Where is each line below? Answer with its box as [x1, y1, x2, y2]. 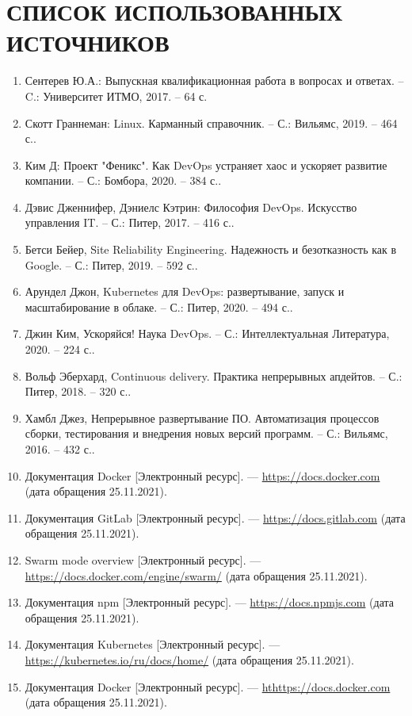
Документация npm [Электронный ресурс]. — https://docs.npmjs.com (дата [25, 594, 394, 611]
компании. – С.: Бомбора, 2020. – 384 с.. [25, 172, 222, 189]
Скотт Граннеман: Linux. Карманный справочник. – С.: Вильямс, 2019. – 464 [25, 114, 398, 131]
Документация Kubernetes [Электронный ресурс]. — [25, 636, 280, 653]
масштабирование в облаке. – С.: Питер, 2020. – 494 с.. [25, 298, 293, 315]
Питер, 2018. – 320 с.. [25, 383, 132, 400]
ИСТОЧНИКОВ [6, 26, 170, 59]
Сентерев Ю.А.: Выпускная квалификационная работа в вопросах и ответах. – [25, 72, 404, 89]
